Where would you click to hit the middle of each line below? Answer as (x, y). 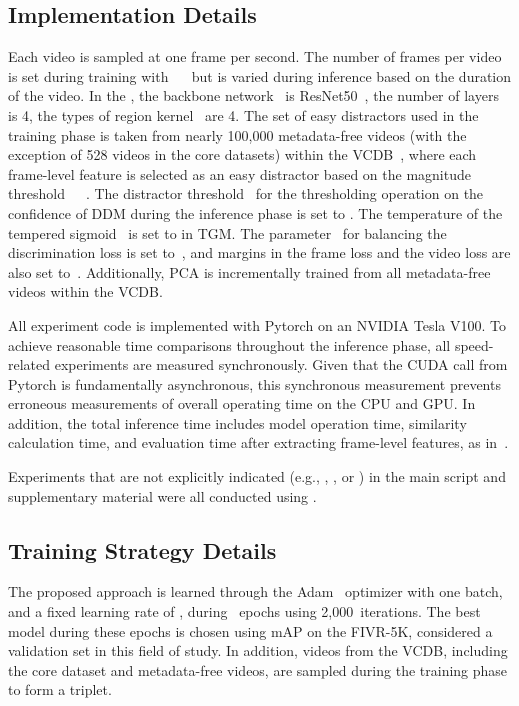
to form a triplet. (60, 689)
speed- (474, 344)
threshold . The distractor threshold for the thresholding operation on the (246, 193)
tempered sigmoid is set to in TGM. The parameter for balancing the (227, 232)
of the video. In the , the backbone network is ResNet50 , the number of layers (253, 95)
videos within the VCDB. (85, 291)
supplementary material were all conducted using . (162, 495)
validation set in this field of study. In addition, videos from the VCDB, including (258, 650)
